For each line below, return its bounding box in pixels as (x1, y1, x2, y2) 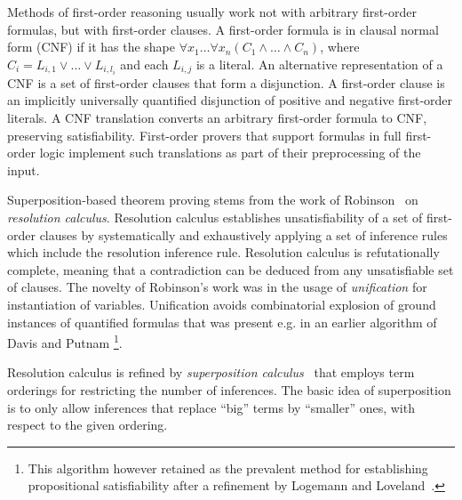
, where (320, 37, 360, 56)
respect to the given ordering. (7, 415, 168, 434)
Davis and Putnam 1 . (7, 331, 123, 351)
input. (7, 160, 40, 179)
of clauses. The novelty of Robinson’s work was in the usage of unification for (7, 278, 427, 296)
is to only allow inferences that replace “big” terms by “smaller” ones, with (7, 398, 415, 416)
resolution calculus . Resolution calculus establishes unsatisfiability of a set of (7, 208, 423, 227)
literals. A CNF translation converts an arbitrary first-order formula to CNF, (7, 109, 427, 127)
